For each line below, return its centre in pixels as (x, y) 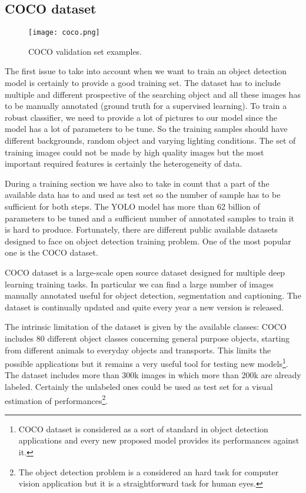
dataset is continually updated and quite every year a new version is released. (144, 307)
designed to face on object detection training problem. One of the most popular (148, 241)
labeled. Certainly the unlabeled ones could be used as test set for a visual (139, 386)
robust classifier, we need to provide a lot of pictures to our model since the (141, 117)
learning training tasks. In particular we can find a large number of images (139, 284)
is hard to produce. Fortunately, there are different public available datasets (141, 229)
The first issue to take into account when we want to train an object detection (146, 71)
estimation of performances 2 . (56, 399)
